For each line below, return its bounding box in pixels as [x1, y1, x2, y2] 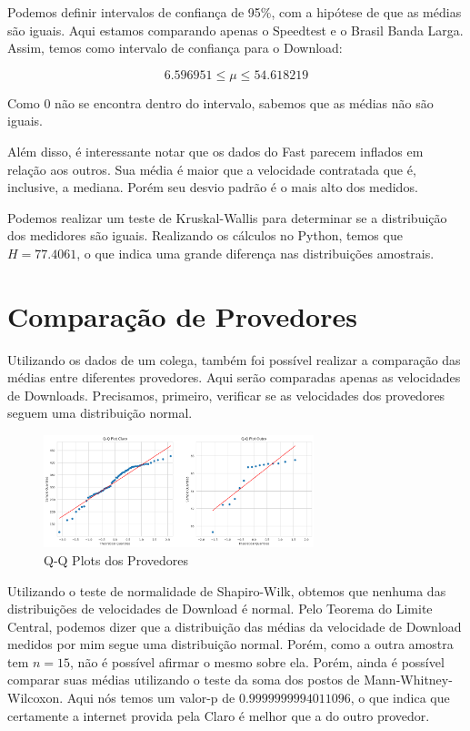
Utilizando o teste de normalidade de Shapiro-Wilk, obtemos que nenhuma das [7, 581, 446, 600]
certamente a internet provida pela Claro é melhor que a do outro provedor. [7, 706, 430, 725]
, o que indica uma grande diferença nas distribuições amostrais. [76, 243, 435, 262]
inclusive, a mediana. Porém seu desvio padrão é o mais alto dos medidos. [7, 178, 418, 197]
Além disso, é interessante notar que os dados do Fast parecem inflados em [7, 141, 424, 160]
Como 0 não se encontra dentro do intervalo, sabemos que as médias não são [7, 93, 434, 112]
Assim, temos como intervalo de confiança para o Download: [7, 38, 343, 57]
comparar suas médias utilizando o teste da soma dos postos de [7, 670, 360, 689]
